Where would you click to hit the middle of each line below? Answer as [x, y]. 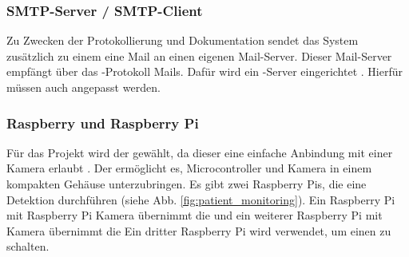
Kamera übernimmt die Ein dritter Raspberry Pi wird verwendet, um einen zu [199, 230]
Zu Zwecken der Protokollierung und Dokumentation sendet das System [183, 40]
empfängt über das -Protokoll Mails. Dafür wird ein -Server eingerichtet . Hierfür [205, 71]
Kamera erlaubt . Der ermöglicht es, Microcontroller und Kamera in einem [189, 168]
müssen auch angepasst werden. [83, 87]
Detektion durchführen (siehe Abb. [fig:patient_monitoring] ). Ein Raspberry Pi [201, 199]
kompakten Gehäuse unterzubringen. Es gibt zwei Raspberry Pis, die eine [187, 184]
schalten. [28, 246]
